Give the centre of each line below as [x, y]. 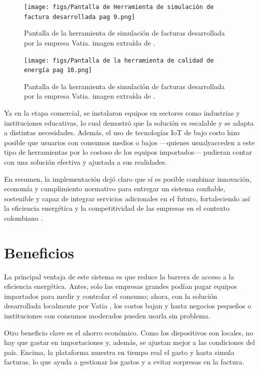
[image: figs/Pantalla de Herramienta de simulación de [119, 7]
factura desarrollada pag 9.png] [79, 17]
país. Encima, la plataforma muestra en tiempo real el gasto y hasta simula [119, 352]
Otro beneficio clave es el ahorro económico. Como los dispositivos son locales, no [129, 332]
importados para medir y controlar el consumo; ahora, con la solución [111, 296]
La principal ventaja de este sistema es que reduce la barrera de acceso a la [119, 276]
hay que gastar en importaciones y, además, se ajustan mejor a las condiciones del [129, 342]
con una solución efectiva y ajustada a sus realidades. [85, 161]
